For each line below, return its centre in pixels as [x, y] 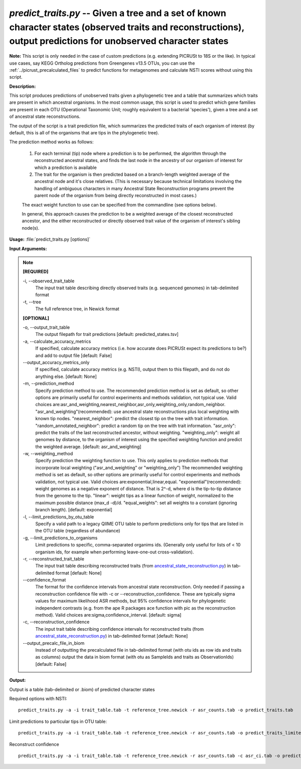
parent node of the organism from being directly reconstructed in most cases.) [115, 196]
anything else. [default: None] [66, 376]
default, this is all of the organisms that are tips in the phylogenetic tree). [84, 133]
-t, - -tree [32, 302]
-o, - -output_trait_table [46, 327]
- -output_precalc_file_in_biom [54, 643]
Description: [23, 86]
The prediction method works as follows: [51, 142]
